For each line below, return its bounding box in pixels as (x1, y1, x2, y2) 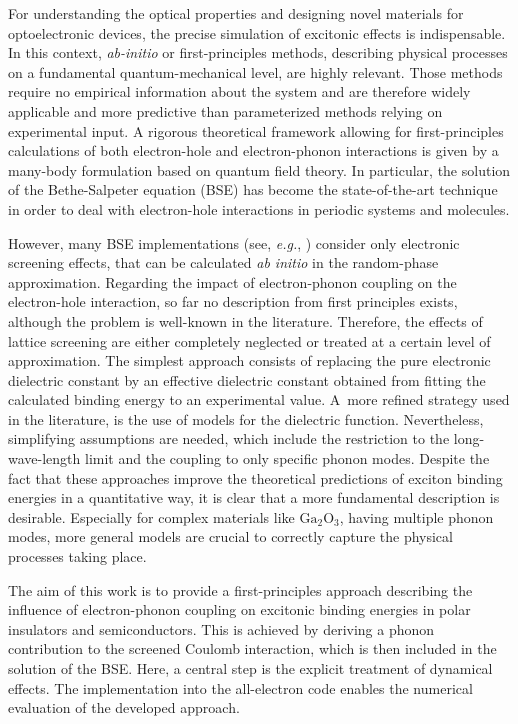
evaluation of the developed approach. (8, 697, 240, 718)
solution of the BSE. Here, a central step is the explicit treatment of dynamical (8, 658, 493, 678)
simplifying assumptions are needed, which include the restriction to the (8, 428, 450, 449)
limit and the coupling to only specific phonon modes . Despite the (84, 448, 490, 469)
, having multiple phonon (339, 506, 494, 527)
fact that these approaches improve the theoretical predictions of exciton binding (8, 467, 503, 488)
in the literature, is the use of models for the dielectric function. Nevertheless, (8, 408, 484, 429)
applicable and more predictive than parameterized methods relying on (8, 100, 443, 121)
